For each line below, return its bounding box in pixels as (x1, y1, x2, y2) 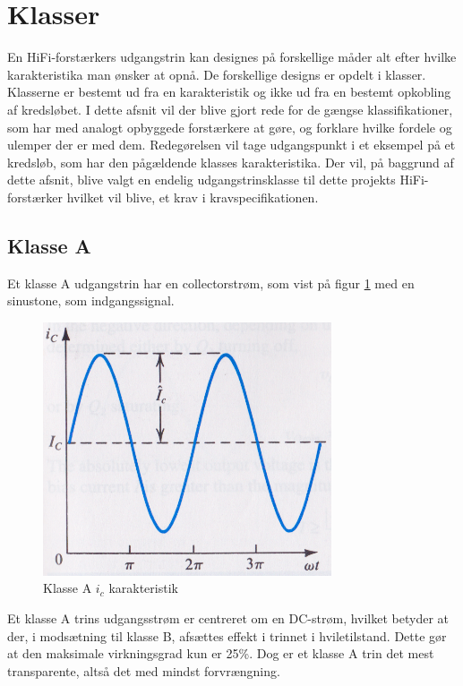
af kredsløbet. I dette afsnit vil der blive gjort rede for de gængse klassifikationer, (7, 99, 453, 118)
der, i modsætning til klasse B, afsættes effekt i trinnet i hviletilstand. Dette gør (7, 626, 447, 645)
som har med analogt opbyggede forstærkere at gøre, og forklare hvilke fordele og (7, 117, 452, 136)
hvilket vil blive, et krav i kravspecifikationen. (66, 187, 319, 206)
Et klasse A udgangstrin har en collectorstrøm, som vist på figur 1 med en (7, 273, 415, 292)
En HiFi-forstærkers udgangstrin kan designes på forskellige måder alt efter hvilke (7, 47, 457, 66)
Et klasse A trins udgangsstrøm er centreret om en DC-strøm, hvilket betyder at (7, 609, 450, 628)
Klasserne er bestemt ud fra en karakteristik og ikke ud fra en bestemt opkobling (7, 82, 451, 101)
